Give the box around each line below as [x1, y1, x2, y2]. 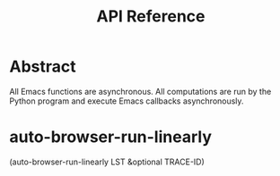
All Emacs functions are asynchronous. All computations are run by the [9, 86, 272, 96]
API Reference [96, 6, 206, 27]
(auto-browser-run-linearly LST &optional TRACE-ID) [9, 156, 205, 167]
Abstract [9, 56, 76, 77]
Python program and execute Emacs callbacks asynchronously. [9, 96, 244, 106]
